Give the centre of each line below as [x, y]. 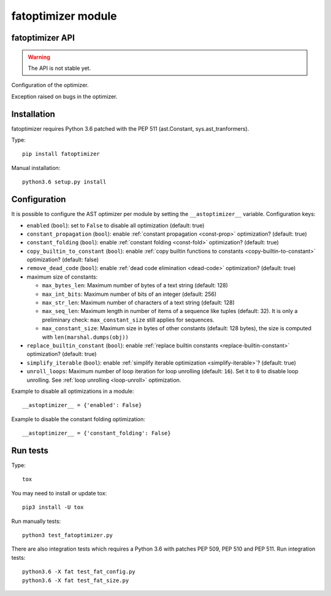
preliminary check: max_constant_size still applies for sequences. [128, 320]
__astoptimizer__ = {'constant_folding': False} [97, 433]
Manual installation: [36, 168]
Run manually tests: [36, 521]
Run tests [30, 450]
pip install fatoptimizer [61, 154]
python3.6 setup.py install [64, 182]
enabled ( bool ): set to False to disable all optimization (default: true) [116, 225]
